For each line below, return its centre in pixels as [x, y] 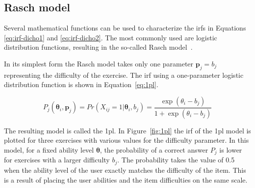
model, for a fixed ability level [49, 150]
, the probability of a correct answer [154, 150]
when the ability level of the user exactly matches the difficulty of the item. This [125, 170]
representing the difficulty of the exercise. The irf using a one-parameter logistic [124, 75]
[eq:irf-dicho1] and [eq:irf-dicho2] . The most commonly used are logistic [111, 37]
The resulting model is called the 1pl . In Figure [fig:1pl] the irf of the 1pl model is [127, 130]
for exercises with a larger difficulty [57, 160]
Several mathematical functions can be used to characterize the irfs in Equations [125, 28]
